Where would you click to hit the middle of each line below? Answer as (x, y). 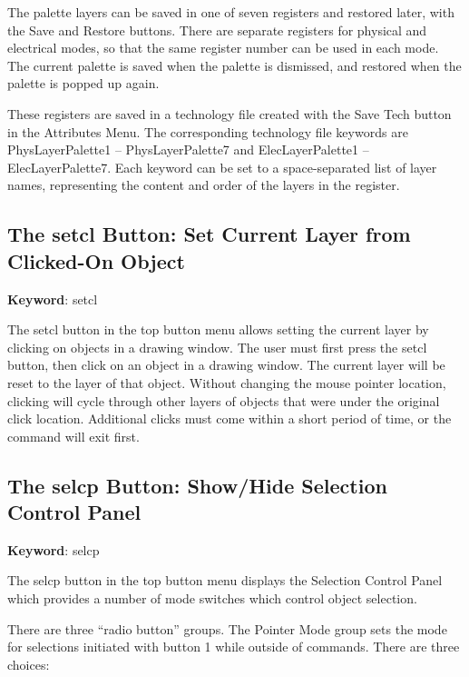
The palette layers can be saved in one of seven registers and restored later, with (231, 12)
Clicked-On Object (96, 260)
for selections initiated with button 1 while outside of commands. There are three (234, 647)
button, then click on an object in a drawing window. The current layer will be (226, 365)
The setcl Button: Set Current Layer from (209, 234)
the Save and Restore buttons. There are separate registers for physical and (217, 30)
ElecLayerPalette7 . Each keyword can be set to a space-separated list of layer (222, 167)
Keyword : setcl (53, 299)
